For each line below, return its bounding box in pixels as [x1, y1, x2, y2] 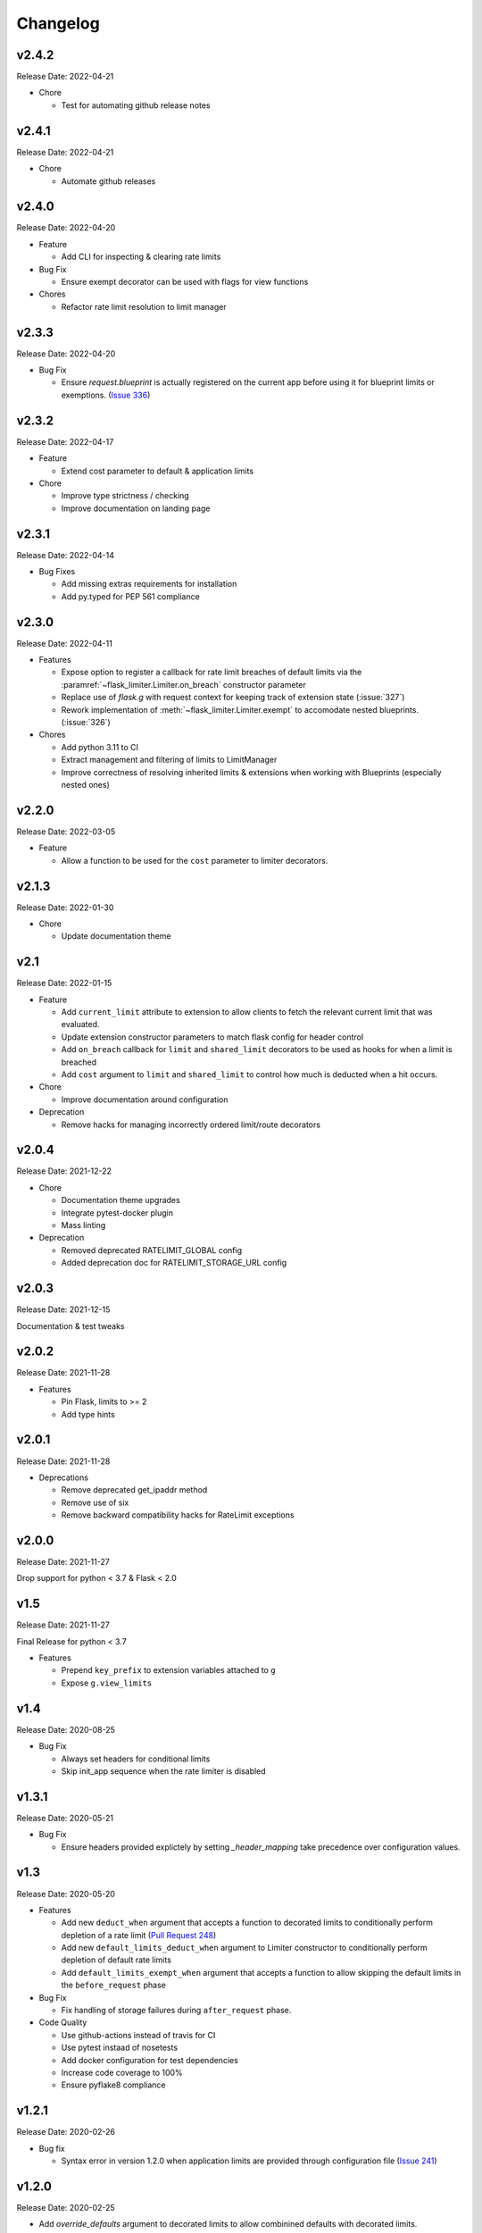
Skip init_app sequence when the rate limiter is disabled [61, 1765, 267, 1777]
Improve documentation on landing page [61, 503, 211, 514]
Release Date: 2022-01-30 [16, 902, 114, 913]
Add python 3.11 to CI [61, 741, 138, 752]
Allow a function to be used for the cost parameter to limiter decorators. [61, 855, 328, 866]
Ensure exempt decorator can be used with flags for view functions [61, 277, 309, 287]
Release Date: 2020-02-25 [16, 2202, 115, 2212]
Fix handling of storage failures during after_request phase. [61, 2005, 292, 2016]
